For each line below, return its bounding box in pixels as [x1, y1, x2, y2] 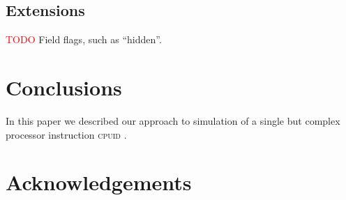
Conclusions [6, 72, 122, 101]
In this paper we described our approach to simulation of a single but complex [6, 113, 340, 128]
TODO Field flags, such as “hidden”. [6, 32, 162, 47]
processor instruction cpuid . [6, 127, 127, 141]
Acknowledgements [6, 168, 192, 197]
